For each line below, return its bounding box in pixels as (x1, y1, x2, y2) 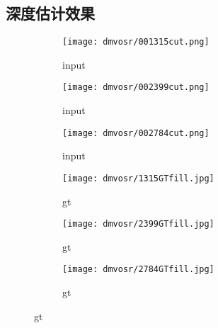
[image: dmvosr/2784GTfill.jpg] (62, 264, 214, 275)
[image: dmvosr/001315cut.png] (62, 37, 210, 47)
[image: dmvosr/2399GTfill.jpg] (62, 219, 214, 230)
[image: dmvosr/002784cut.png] (62, 128, 210, 138)
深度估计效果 (6, 2, 95, 24)
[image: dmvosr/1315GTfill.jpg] (62, 173, 214, 183)
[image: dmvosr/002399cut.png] (62, 82, 210, 93)
